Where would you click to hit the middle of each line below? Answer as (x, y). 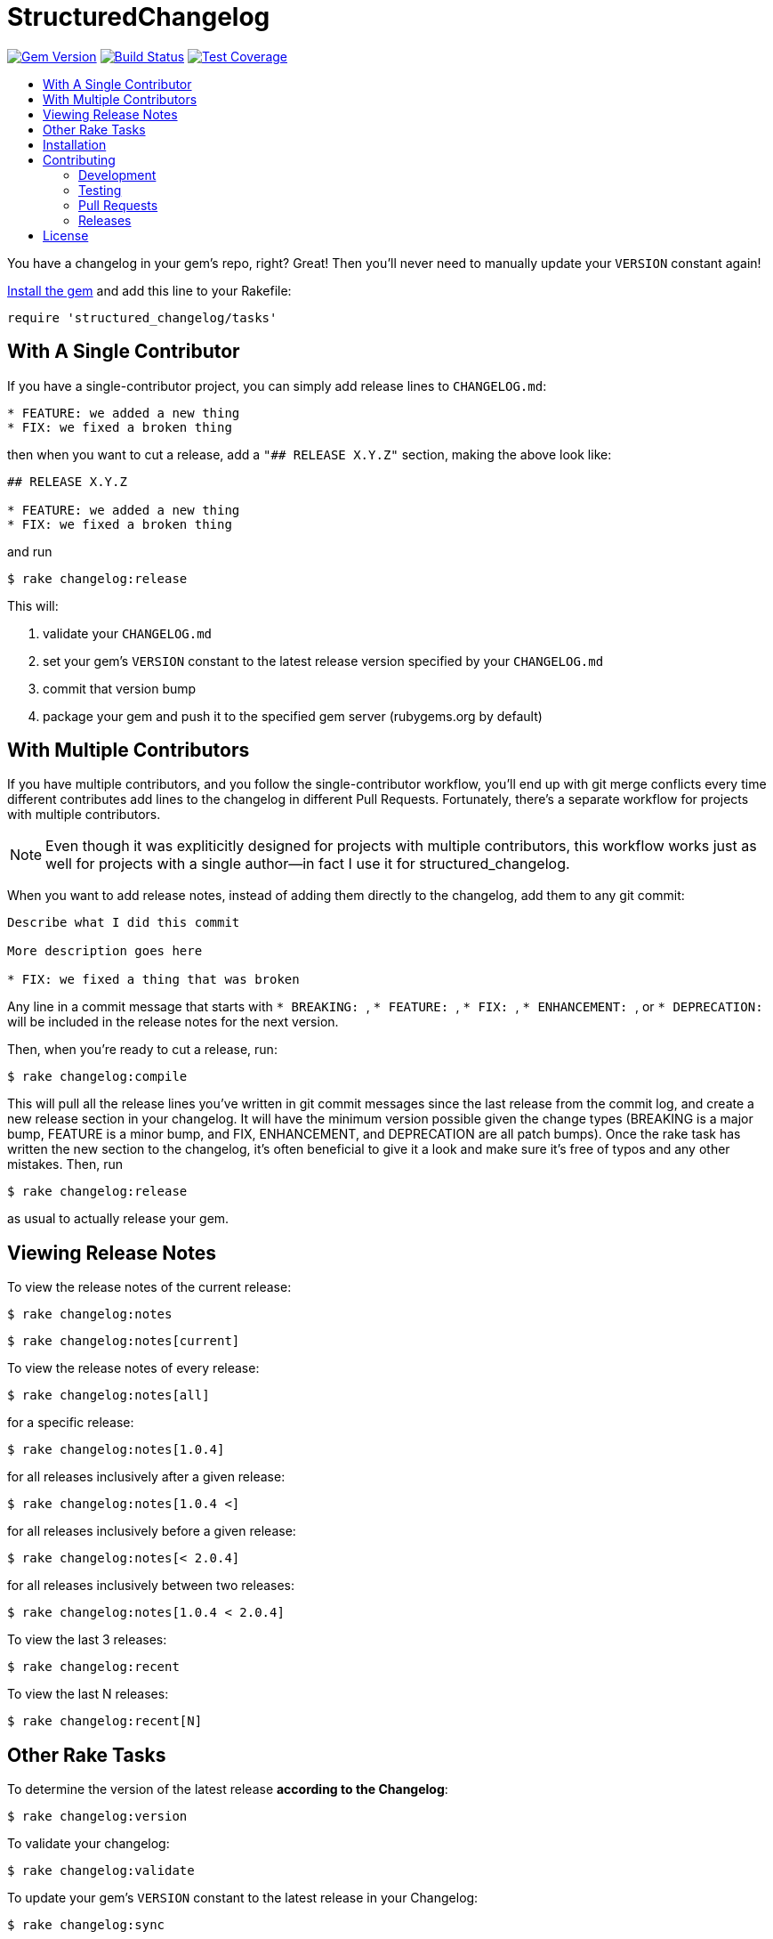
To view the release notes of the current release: (149, 1287)
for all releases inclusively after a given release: (146, 1477)
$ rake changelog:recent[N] (105, 1721)
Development (117, 174)
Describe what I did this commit (124, 923)
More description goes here (105, 951)
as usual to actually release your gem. (118, 1219)
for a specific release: (71, 1423)
